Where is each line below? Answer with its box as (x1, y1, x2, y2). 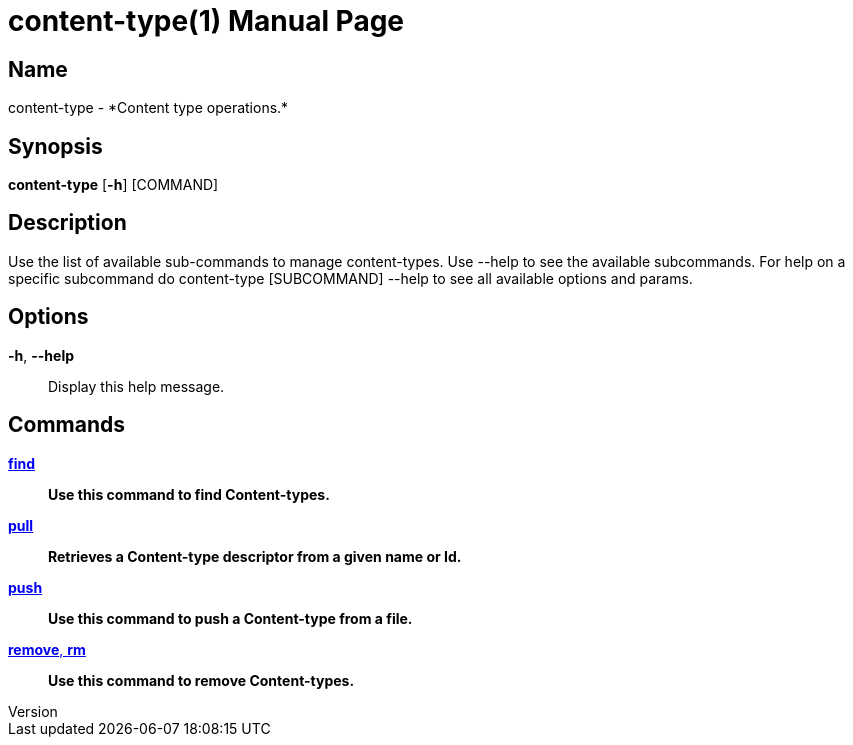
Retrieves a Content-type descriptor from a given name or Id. (48, 547, 462, 565)
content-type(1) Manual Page (8, 4, 405, 38)
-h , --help (8, 346, 75, 364)
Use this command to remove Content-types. (48, 671, 355, 689)
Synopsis (8, 133, 103, 159)
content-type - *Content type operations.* (8, 99, 289, 117)
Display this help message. (48, 377, 225, 395)
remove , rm (8, 640, 86, 658)
